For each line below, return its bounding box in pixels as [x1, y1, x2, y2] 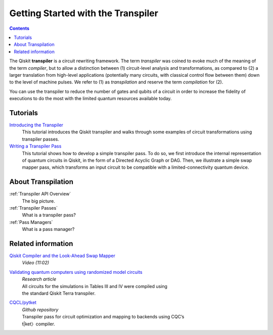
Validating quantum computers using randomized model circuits [9, 269, 143, 275]
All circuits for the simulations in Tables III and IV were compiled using [22, 283, 168, 289]
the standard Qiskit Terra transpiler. [22, 291, 96, 297]
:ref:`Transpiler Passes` [9, 205, 58, 211]
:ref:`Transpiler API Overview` [9, 191, 71, 197]
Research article [22, 276, 57, 282]
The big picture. [22, 198, 55, 204]
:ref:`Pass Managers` [9, 219, 53, 225]
